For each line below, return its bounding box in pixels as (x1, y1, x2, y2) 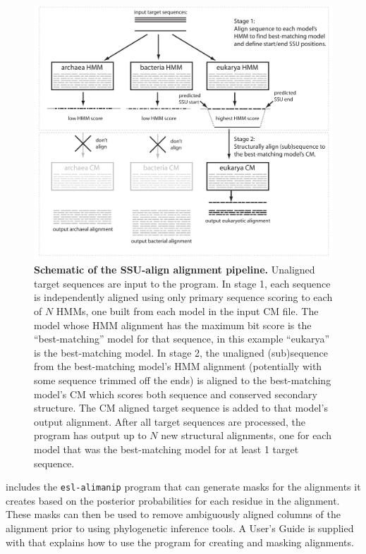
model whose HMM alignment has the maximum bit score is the (34, 317, 312, 332)
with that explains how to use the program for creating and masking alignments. (6, 534, 354, 549)
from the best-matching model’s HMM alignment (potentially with (34, 359, 322, 374)
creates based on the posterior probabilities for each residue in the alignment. (6, 493, 340, 507)
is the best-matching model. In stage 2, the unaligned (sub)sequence (34, 345, 328, 359)
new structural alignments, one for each (161, 428, 331, 443)
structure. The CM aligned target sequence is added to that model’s (34, 400, 328, 415)
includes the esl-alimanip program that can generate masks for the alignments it (6, 479, 361, 494)
